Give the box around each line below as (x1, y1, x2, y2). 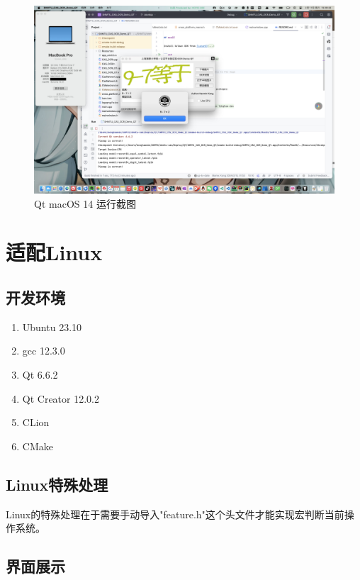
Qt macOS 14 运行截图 (34, 196, 136, 211)
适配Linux (6, 238, 103, 267)
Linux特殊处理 (6, 473, 108, 495)
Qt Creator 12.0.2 (22, 391, 99, 406)
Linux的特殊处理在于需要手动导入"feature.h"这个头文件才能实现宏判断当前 (6, 506, 344, 521)
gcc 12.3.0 (22, 343, 65, 358)
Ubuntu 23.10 (22, 319, 82, 334)
